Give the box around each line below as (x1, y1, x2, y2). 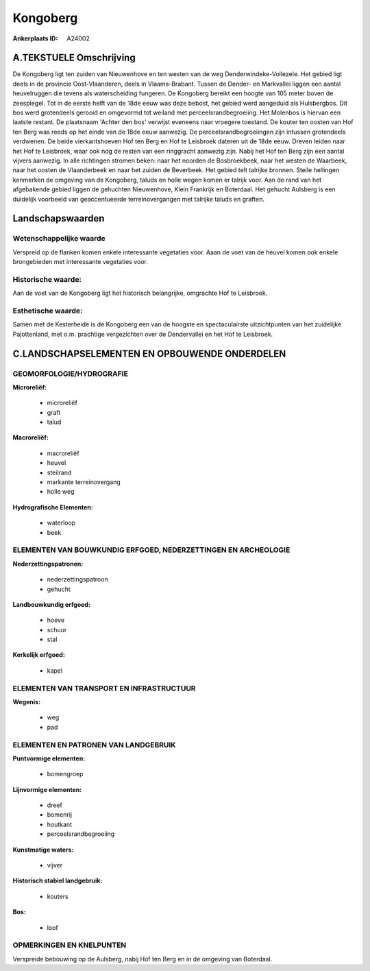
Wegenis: (12, 698, 41, 706)
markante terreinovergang (47, 478, 121, 486)
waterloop (47, 518, 76, 527)
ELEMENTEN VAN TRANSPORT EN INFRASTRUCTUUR (12, 683, 196, 693)
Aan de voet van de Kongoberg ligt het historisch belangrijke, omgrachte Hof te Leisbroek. (12, 289, 268, 298)
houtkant (47, 820, 72, 828)
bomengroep (47, 770, 84, 778)
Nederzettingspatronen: (12, 560, 84, 568)
